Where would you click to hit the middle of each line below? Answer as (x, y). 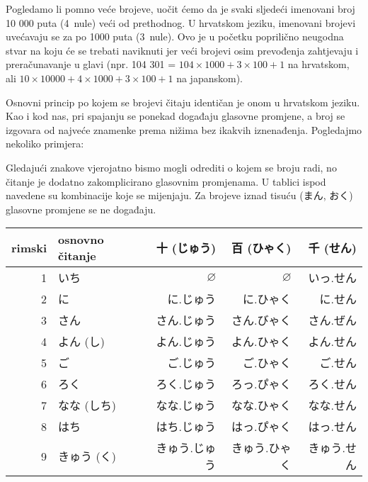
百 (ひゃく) (261, 248)
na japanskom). (209, 78)
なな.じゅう (186, 405)
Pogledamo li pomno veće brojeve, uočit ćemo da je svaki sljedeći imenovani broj (180, 9)
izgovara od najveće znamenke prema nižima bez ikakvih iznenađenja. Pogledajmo (184, 129)
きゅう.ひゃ (261, 448)
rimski (29, 247)
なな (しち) (87, 405)
